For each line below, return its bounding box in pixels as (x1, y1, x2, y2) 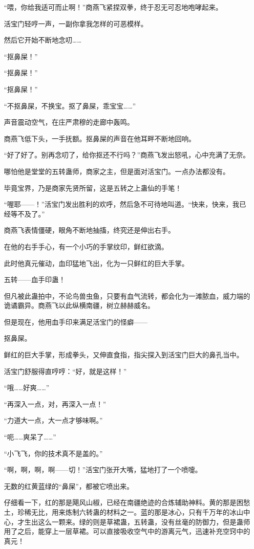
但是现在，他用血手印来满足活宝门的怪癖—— (4, 316, 148, 327)
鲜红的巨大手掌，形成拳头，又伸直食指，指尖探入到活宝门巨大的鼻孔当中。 (4, 350, 243, 360)
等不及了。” (10, 208, 45, 219)
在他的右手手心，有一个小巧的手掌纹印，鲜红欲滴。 (4, 241, 168, 251)
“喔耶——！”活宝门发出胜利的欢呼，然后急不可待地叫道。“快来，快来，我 (4, 199, 239, 209)
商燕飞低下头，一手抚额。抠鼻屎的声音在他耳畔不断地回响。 (4, 133, 195, 143)
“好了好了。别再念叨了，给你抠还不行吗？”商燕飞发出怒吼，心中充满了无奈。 (4, 150, 250, 160)
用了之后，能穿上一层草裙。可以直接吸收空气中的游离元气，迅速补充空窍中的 (4, 526, 250, 536)
